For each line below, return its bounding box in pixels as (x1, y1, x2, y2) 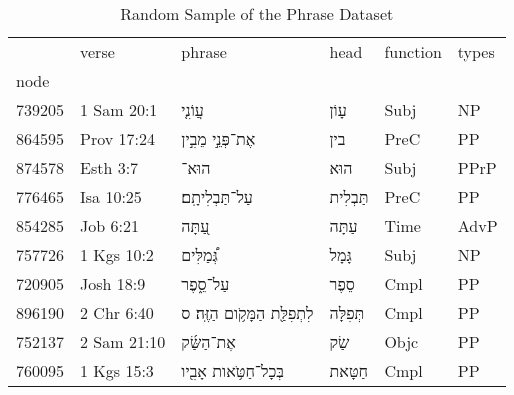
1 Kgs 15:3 (80, 359, 154, 382)
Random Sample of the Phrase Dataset (120, 2, 394, 25)
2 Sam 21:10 (80, 330, 166, 353)
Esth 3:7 (80, 156, 139, 179)
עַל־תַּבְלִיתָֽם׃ (181, 185, 253, 208)
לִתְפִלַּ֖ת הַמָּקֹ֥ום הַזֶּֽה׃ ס (181, 301, 314, 324)
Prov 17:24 (80, 127, 155, 150)
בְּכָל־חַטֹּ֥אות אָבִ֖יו (181, 359, 285, 382)
